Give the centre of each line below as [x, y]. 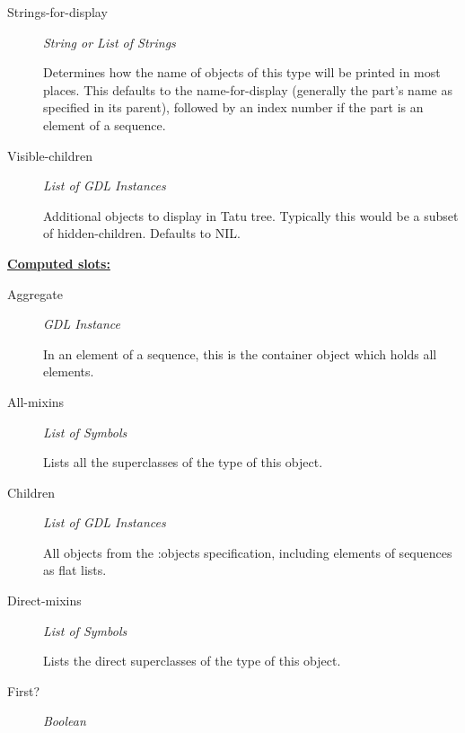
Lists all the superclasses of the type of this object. [183, 462]
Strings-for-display [57, 12]
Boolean [65, 721]
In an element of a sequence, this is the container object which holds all [240, 353]
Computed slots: [59, 263]
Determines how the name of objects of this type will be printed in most [242, 72]
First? [24, 690]
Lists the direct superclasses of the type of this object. [192, 661]
